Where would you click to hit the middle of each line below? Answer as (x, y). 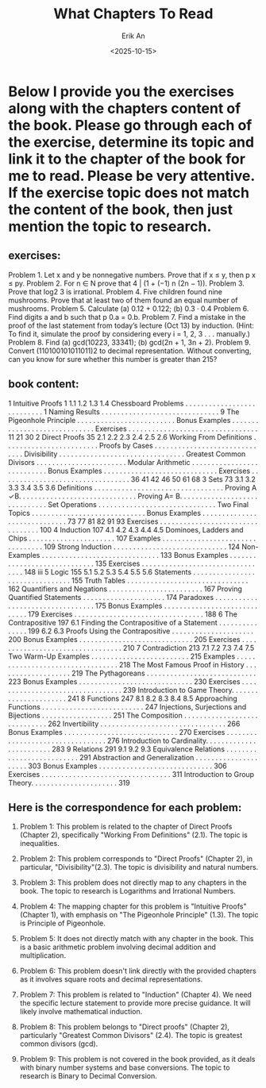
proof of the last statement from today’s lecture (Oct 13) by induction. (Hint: (131, 325)
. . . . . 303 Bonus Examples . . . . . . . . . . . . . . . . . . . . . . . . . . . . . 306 (118, 766)
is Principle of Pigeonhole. (62, 923)
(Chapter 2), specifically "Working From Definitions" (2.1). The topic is (134, 835)
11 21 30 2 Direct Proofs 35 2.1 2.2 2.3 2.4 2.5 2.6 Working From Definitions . (132, 436)
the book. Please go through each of (130, 125)
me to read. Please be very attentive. (132, 176)
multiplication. (42, 955)
